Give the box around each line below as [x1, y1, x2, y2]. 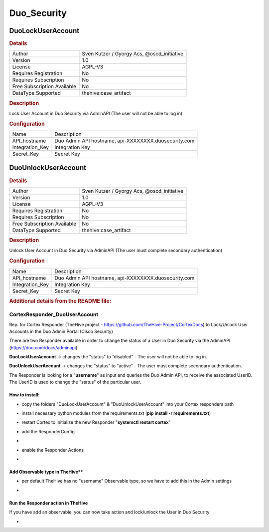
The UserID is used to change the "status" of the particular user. [9, 379, 141, 385]
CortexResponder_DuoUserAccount [9, 311, 99, 318]
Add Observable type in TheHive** [9, 469, 83, 475]
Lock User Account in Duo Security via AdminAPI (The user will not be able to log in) [9, 110, 183, 116]
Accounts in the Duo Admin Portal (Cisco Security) [9, 328, 113, 334]
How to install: [9, 392, 40, 398]
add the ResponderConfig [21, 428, 75, 434]
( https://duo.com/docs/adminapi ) [9, 344, 78, 350]
